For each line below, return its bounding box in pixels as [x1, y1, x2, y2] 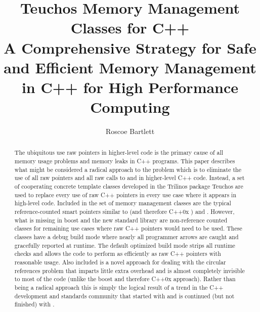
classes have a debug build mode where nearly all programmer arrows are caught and [14, 233, 239, 241]
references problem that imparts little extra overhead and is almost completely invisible [14, 266, 245, 275]
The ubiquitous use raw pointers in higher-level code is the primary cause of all [14, 148, 224, 157]
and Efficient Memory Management [4, 57, 256, 77]
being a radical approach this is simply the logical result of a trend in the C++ [14, 283, 224, 291]
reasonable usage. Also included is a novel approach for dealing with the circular [14, 257, 226, 266]
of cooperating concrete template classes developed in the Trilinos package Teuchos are [14, 182, 243, 191]
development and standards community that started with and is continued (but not [14, 291, 235, 300]
